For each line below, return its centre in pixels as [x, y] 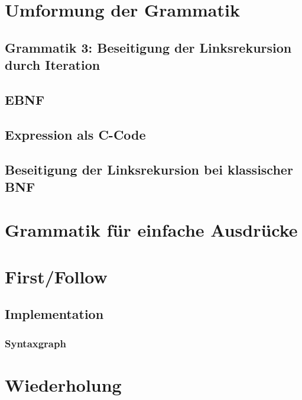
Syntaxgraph [35, 343]
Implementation [54, 314]
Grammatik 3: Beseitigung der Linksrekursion [148, 47]
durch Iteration [53, 65]
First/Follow [56, 276]
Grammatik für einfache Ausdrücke [151, 230]
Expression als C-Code [75, 134]
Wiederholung [63, 384]
